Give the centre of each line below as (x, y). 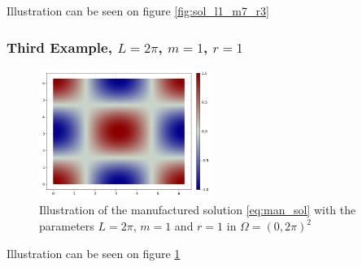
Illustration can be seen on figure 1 (94, 253)
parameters (67, 226)
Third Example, (59, 47)
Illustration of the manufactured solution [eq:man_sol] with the (198, 210)
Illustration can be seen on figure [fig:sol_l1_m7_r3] (138, 11)
